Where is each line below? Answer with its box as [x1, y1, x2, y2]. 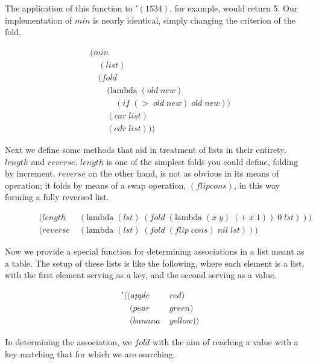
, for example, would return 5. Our [169, 2, 298, 14]
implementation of [5, 13, 72, 26]
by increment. [5, 167, 55, 180]
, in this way [234, 178, 280, 191]
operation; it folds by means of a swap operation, [5, 178, 186, 191]
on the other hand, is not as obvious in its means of [88, 167, 279, 180]
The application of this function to [5, 2, 133, 14]
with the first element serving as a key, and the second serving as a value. [5, 268, 277, 281]
